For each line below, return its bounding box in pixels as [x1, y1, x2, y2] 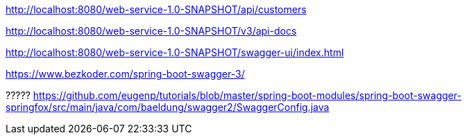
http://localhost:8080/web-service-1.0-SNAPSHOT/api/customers [6, 3, 307, 15]
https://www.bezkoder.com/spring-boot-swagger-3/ [6, 68, 245, 80]
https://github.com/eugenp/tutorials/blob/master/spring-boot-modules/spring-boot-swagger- [33, 89, 461, 101]
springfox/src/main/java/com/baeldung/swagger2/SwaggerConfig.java [6, 101, 330, 113]
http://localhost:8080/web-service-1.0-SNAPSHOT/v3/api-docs [6, 25, 297, 37]
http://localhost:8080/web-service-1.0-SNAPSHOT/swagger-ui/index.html [6, 46, 344, 58]
